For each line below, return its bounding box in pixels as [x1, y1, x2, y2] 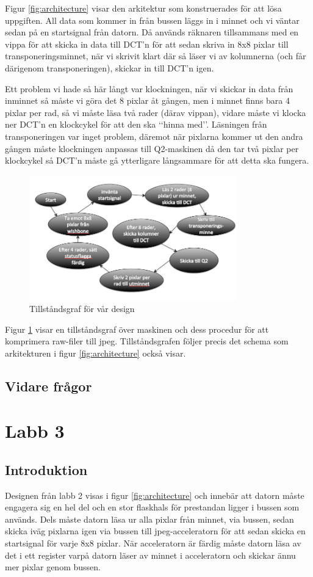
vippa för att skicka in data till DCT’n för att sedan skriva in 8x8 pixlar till [5, 37, 289, 50]
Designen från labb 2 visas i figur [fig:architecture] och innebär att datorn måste [5, 488, 304, 501]
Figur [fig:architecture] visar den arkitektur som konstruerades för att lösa [5, 2, 282, 14]
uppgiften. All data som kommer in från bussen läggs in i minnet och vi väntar [5, 13, 300, 26]
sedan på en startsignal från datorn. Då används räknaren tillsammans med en [5, 26, 299, 38]
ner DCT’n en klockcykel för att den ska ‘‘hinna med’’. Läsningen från [5, 118, 267, 131]
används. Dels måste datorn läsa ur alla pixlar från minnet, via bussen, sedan [5, 512, 294, 525]
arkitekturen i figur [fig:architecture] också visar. [5, 346, 186, 359]
